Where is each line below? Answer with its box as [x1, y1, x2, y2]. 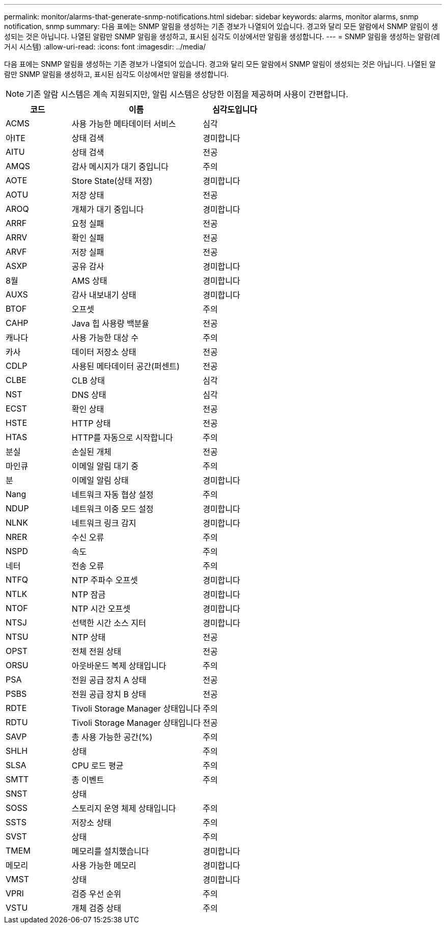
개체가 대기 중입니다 [71, 204, 144, 214]
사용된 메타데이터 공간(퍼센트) [71, 361, 180, 371]
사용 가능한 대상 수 [71, 333, 138, 343]
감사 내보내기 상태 [71, 290, 136, 300]
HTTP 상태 [71, 418, 111, 428]
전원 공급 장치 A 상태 [71, 675, 147, 685]
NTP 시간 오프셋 [71, 604, 130, 614]
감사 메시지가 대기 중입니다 [71, 161, 169, 172]
